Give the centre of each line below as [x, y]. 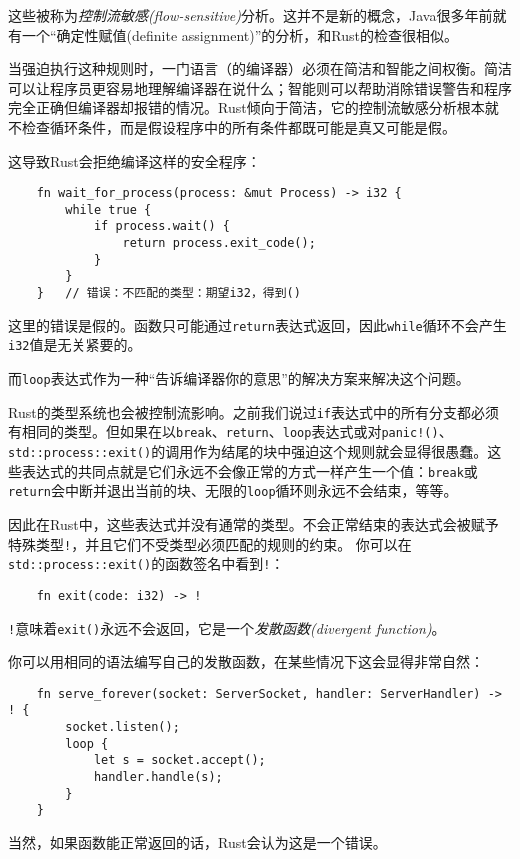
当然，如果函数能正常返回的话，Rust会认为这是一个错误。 [197, 842]
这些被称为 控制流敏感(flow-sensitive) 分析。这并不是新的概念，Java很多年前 [250, 15]
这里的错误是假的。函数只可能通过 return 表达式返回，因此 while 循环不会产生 [257, 324]
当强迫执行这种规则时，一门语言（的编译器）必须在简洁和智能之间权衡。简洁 [260, 68]
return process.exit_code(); [219, 243]
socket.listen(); [122, 727]
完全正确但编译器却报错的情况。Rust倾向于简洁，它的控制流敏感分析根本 [246, 107]
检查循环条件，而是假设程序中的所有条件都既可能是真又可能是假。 [238, 126]
